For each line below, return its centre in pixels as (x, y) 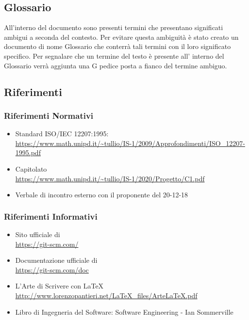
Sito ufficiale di (38, 234)
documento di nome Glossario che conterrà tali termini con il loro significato (117, 46)
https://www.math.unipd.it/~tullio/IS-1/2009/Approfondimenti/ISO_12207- (130, 143)
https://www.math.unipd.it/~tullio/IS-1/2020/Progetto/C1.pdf (110, 178)
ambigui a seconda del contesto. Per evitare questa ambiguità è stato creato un (121, 37)
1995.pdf (28, 152)
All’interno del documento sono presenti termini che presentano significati (114, 27)
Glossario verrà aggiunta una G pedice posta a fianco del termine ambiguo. (116, 65)
